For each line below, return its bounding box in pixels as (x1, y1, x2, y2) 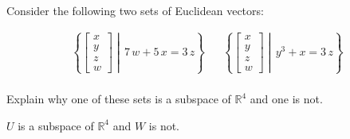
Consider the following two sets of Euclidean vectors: (6, 2, 264, 18)
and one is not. (250, 91, 323, 107)
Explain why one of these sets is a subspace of (6, 91, 231, 107)
